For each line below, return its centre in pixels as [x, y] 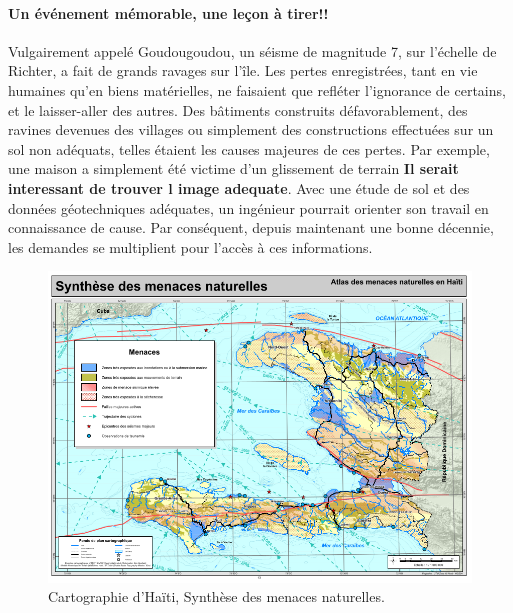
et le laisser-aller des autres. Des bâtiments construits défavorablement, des [238, 109]
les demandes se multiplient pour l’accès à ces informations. [190, 246]
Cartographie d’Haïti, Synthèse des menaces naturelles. [216, 596]
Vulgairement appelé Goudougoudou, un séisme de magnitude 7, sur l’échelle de [252, 50]
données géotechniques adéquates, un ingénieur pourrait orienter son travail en [248, 207]
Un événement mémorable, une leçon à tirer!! [168, 12]
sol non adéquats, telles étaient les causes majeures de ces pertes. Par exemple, [249, 148]
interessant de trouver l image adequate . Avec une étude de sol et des [239, 187]
